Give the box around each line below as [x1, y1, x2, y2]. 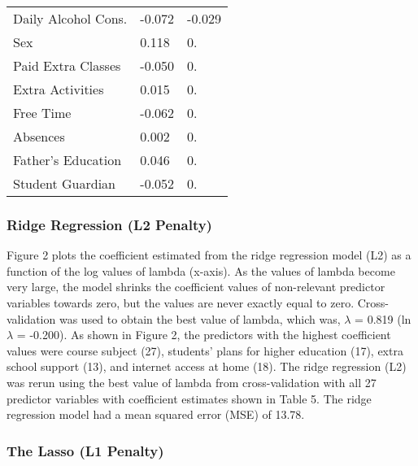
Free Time [13, 103, 72, 122]
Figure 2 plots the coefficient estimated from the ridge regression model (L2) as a [7, 246, 411, 263]
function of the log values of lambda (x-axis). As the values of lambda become [7, 262, 395, 279]
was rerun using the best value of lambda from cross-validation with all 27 [7, 373, 377, 390]
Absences [13, 127, 65, 146]
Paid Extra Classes [13, 56, 121, 75]
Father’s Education [13, 150, 122, 169]
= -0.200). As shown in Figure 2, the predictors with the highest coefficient [16, 326, 391, 343]
